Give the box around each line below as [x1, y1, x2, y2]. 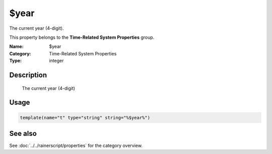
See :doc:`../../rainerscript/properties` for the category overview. [9, 142, 143, 148]
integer [49, 58, 64, 64]
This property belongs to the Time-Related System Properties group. [9, 34, 155, 40]
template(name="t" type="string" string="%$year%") [20, 115, 151, 120]
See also [9, 129, 37, 138]
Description [9, 70, 47, 79]
